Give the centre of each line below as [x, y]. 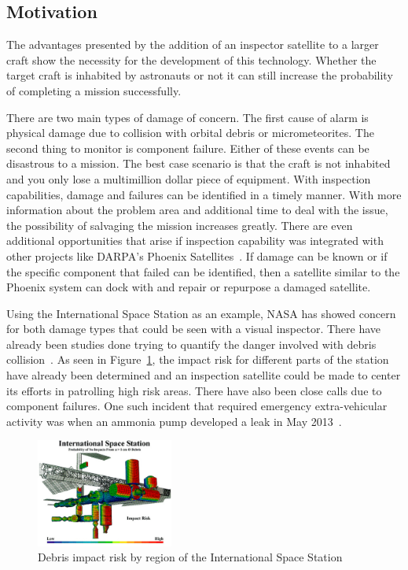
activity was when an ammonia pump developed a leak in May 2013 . [174, 421]
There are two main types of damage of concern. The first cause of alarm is [187, 117]
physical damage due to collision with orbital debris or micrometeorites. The [190, 133]
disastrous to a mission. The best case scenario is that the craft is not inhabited [198, 163]
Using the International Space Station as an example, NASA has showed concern [201, 313]
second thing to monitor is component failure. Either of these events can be [188, 148]
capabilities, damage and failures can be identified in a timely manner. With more [204, 194]
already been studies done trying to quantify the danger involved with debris [191, 344]
